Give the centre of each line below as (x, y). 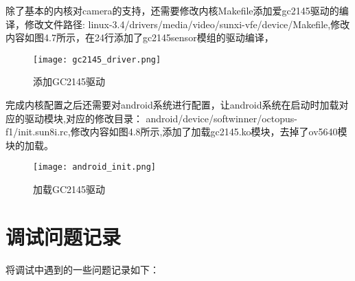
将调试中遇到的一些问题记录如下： (82, 269)
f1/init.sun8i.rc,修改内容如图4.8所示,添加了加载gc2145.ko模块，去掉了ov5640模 (176, 132)
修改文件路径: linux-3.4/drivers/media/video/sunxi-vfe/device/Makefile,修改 (187, 24)
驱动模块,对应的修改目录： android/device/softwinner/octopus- (161, 118)
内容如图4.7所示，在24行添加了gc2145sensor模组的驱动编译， (140, 37)
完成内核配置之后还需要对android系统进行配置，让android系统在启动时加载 (172, 105)
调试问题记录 (64, 236)
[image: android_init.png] (94, 167)
